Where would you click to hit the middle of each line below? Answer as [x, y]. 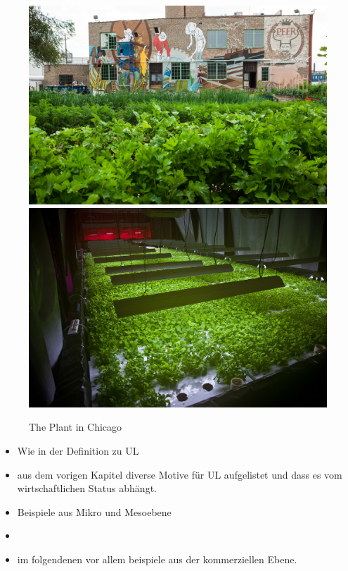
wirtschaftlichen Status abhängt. [87, 488]
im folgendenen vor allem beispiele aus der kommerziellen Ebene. [157, 559]
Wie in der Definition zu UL [78, 450]
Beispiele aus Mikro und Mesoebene [94, 511]
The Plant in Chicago [76, 427]
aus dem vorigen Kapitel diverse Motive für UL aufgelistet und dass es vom [180, 474]
